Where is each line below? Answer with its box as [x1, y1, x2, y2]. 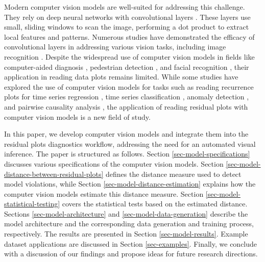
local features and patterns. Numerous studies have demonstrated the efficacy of [4, 31, 255, 42]
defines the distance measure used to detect [105, 168, 242, 179]
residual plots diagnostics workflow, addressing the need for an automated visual [4, 138, 256, 149]
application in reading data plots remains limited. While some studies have [4, 71, 238, 82]
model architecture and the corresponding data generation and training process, [4, 218, 254, 229]
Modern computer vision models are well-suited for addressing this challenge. [4, 2, 245, 12]
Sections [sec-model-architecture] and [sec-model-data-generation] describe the [4, 208, 248, 219]
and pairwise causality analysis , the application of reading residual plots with [4, 101, 248, 112]
